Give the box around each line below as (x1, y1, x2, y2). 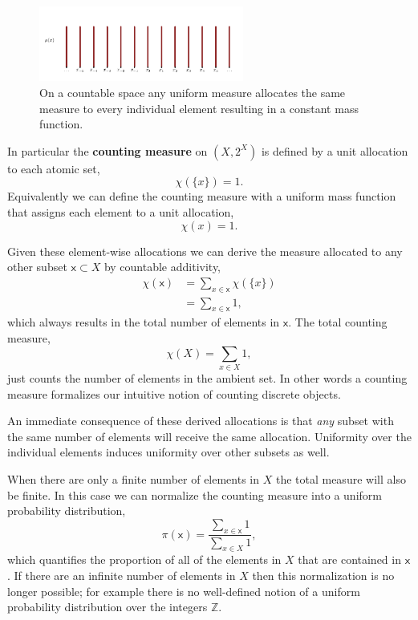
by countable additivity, (103, 258, 221, 275)
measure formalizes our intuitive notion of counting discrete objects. (7, 385, 341, 402)
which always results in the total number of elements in (7, 314, 280, 330)
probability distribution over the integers (7, 598, 208, 615)
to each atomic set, (7, 160, 100, 176)
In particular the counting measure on (7, 142, 208, 159)
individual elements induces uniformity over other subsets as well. (7, 444, 330, 460)
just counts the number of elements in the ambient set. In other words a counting (7, 370, 408, 386)
